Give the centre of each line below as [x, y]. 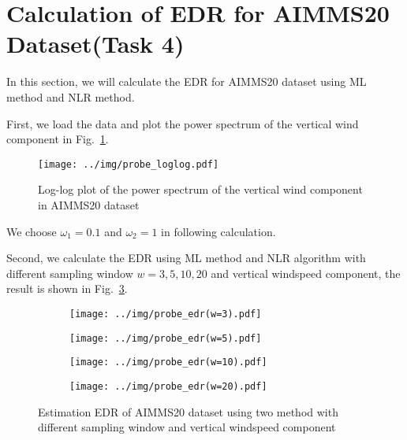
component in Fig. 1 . [58, 139]
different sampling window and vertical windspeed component [187, 427]
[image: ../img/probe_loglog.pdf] [129, 164]
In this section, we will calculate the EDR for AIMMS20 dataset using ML [187, 81]
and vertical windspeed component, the [306, 273]
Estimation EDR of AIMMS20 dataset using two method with [188, 411]
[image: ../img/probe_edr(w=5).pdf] [166, 338]
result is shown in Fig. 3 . [67, 288]
